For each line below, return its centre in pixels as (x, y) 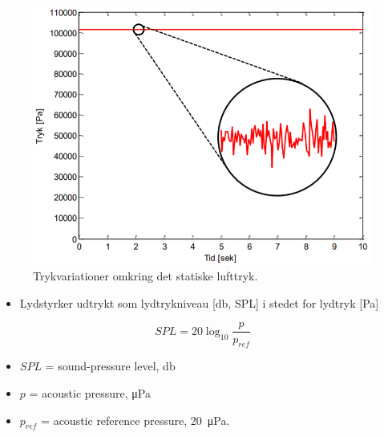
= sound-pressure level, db (110, 366)
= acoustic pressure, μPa (90, 392)
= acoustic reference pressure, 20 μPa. (135, 420)
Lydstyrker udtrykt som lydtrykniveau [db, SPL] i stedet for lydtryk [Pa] (199, 302)
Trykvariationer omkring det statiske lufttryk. (146, 276)
